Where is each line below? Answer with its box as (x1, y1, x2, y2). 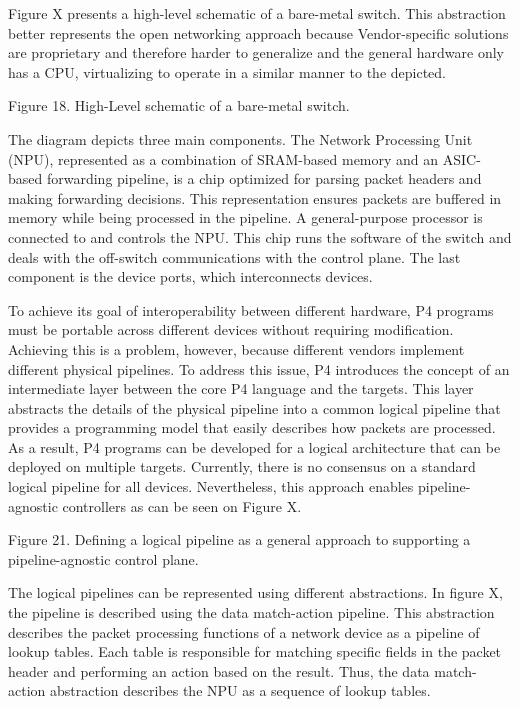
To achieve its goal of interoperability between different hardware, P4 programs (8, 299, 494, 320)
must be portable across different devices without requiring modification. (8, 319, 454, 340)
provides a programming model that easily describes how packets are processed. (8, 417, 496, 438)
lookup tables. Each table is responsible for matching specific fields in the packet (8, 641, 502, 662)
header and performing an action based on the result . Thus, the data (8, 660, 430, 681)
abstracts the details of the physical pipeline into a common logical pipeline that (8, 397, 501, 418)
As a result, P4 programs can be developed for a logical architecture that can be (8, 436, 501, 457)
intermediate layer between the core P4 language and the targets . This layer (8, 378, 474, 399)
